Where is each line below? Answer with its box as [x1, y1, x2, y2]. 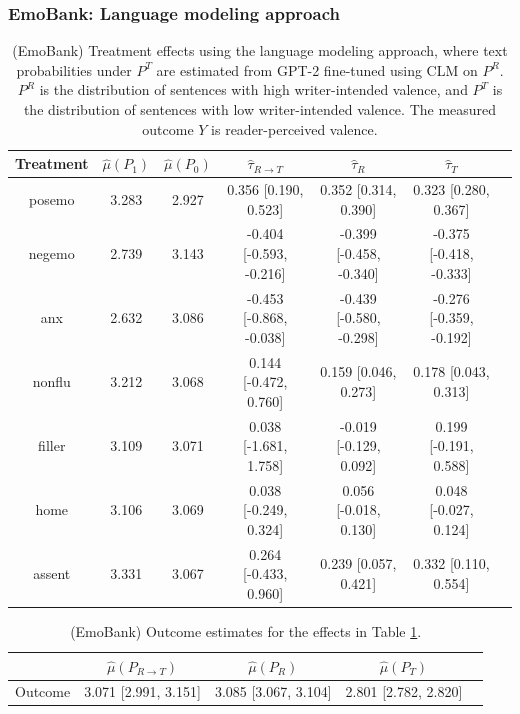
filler [38, 435, 66, 456]
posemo [28, 188, 75, 209]
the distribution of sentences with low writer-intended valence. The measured [23, 99, 497, 119]
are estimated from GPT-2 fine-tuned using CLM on [156, 59, 478, 80]
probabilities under [16, 59, 132, 80]
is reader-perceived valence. [211, 118, 378, 139]
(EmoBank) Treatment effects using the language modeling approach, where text [12, 40, 508, 61]
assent [33, 563, 71, 584]
